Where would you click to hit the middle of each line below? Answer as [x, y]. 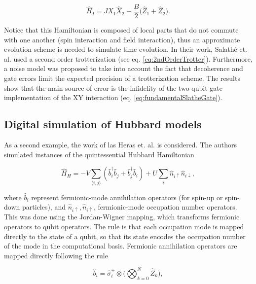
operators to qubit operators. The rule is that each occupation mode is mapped [124, 226]
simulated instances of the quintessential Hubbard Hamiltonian [99, 154]
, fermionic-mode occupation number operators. [165, 207]
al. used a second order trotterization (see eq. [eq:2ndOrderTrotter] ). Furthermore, [128, 58]
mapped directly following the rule [56, 255]
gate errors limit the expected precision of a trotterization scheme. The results [122, 78]
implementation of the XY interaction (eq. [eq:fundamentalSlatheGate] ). [113, 97]
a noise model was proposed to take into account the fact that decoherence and [124, 68]
